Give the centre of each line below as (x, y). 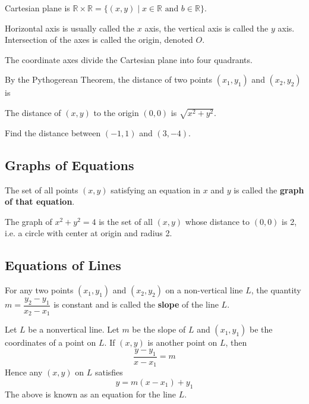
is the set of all (126, 221)
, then (236, 342)
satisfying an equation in (156, 190)
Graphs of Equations (70, 165)
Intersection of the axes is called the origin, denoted (99, 40)
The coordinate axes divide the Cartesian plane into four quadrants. (129, 59)
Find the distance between (53, 132)
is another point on (182, 342)
